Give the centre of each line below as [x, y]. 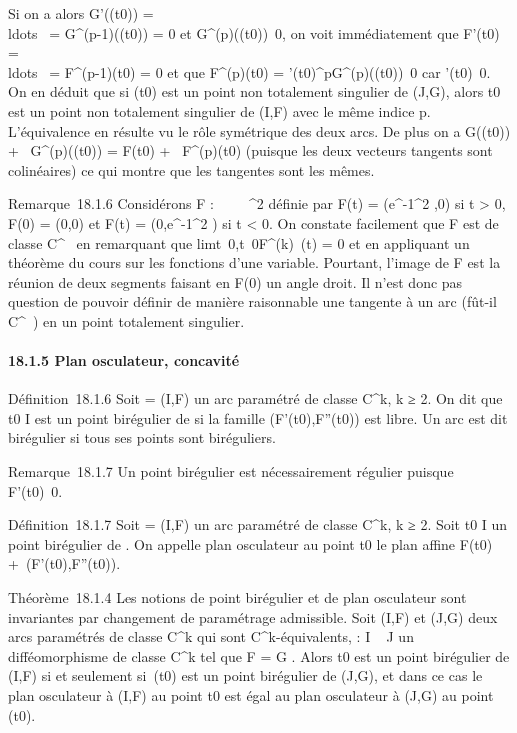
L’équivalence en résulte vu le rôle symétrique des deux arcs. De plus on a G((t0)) [259, 130]
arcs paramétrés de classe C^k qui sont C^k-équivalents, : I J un [211, 636]
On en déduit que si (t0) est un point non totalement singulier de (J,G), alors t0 [254, 91]
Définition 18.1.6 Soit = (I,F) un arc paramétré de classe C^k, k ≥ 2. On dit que [255, 398]
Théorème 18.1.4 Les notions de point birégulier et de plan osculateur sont [237, 597]
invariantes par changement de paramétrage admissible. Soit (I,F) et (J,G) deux [253, 616]
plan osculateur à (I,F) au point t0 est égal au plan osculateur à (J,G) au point [251, 695]
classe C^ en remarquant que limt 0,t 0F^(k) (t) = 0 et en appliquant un [239, 242]
